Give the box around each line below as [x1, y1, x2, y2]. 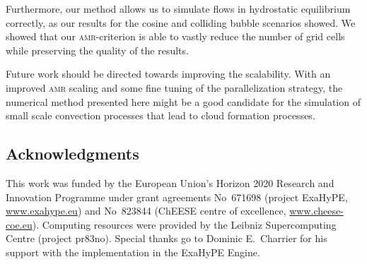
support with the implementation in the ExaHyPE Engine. [6, 244, 260, 259]
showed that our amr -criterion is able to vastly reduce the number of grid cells [6, 29, 345, 44]
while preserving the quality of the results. [6, 42, 189, 57]
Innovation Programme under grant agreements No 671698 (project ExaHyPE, [6, 189, 348, 204]
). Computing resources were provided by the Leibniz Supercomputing [32, 217, 337, 232]
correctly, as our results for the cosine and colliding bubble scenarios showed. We [6, 15, 356, 30]
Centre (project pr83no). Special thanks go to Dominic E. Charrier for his [6, 231, 327, 246]
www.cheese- [289, 203, 344, 218]
